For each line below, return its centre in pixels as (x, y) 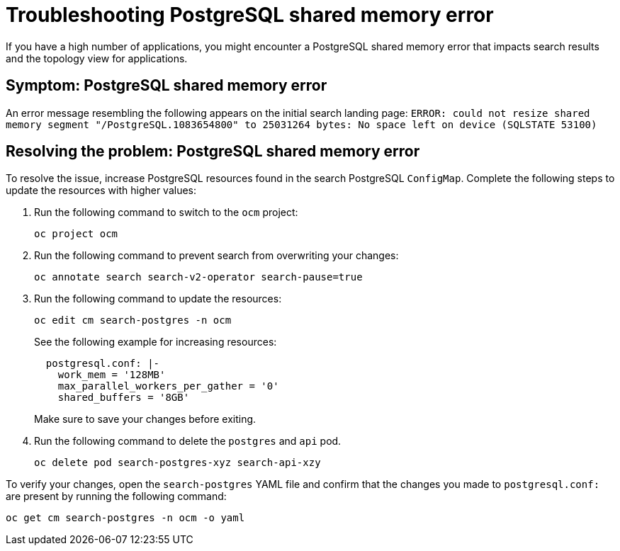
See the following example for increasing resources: (156, 342)
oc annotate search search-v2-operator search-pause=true (198, 277)
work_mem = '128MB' (112, 375)
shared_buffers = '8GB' (124, 398)
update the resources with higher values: (101, 191)
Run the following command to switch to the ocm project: (166, 212)
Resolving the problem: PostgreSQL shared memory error (213, 152)
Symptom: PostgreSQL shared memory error (167, 86)
